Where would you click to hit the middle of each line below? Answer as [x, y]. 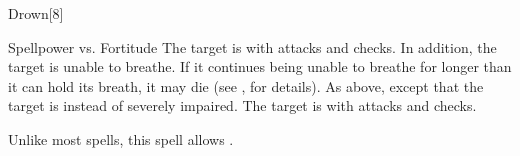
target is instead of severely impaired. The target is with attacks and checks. [242, 105]
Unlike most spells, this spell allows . [121, 138]
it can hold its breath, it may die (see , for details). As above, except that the [246, 85]
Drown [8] [36, 13]
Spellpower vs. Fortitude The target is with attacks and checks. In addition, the [252, 46]
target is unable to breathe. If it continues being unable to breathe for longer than [260, 66]
